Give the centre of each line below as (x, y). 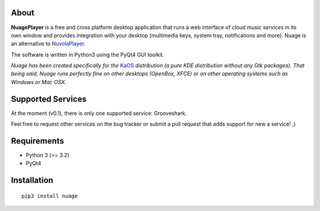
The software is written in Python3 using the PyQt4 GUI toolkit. (87, 55)
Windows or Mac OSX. (39, 82)
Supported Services (49, 99)
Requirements (38, 141)
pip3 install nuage (50, 196)
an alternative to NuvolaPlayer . (48, 44)
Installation (32, 180)
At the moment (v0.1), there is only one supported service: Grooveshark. (99, 113)
